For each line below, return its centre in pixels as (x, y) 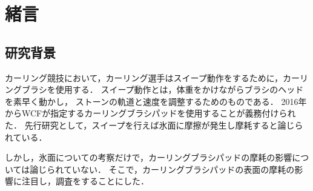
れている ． (26, 137)
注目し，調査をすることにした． (85, 181)
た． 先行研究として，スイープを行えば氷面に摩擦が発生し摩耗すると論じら (154, 125)
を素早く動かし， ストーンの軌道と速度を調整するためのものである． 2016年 (156, 101)
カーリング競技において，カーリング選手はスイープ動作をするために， (144, 77)
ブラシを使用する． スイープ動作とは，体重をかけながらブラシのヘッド (163, 89)
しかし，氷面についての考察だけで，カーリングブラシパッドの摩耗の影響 (149, 157)
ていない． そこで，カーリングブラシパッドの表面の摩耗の (179, 169)
